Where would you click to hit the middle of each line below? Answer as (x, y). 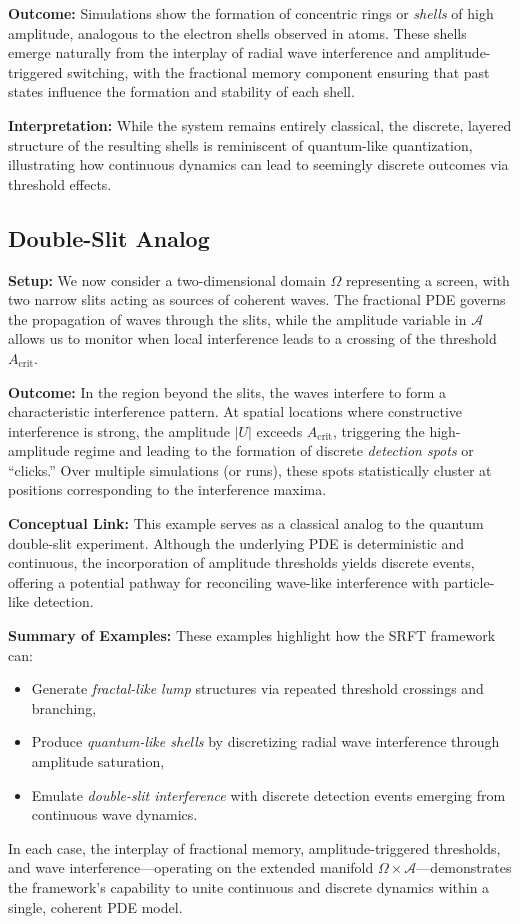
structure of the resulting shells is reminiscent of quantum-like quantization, (240, 144)
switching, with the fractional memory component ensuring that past (278, 71)
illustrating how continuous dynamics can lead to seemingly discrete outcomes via (258, 164)
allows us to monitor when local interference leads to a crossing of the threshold (252, 338)
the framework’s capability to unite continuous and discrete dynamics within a (249, 886)
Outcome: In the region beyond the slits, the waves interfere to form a (227, 391)
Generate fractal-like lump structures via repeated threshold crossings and (257, 688)
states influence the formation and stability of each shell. (181, 91)
